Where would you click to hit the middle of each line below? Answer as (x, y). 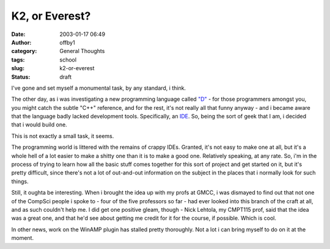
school (68, 60)
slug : (18, 68)
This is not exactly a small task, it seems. (63, 136)
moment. (22, 238)
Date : (18, 34)
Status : (21, 77)
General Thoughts (82, 51)
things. (20, 181)
